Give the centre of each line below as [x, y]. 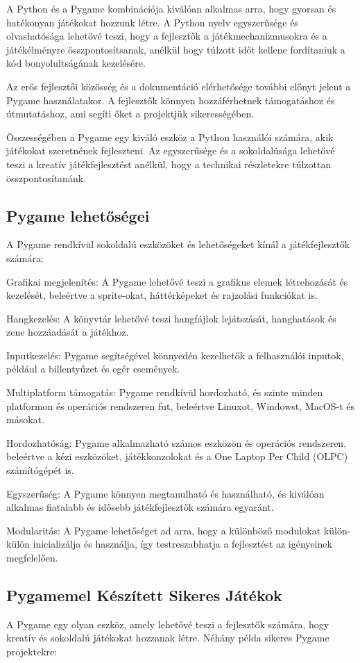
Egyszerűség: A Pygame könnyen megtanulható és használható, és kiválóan [165, 493]
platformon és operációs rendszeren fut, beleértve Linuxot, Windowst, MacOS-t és [181, 406]
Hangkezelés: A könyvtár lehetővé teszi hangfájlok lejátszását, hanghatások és [171, 318]
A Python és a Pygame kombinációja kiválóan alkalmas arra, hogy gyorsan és [171, 8]
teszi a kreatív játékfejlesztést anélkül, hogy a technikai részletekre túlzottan [169, 164]
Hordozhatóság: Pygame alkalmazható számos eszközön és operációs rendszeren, [177, 442]
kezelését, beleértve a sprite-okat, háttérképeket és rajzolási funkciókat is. [162, 295]
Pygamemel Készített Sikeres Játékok [144, 595]
